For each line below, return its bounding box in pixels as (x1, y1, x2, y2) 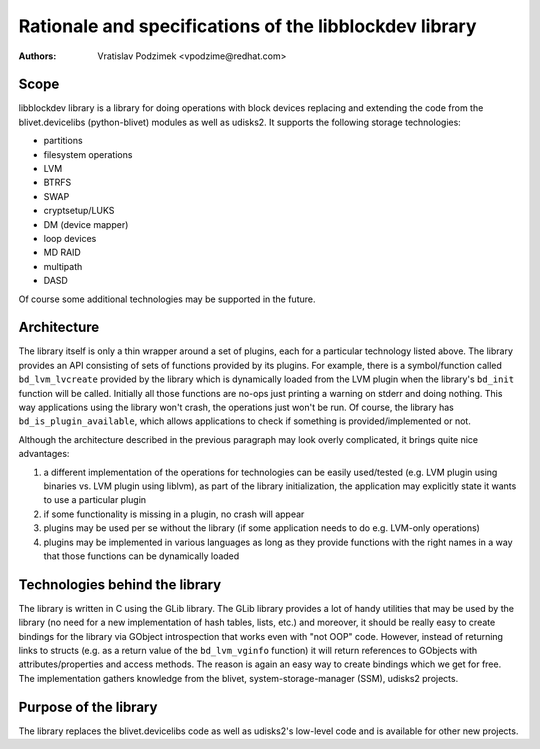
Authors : (18, 50, 57, 62)
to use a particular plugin (43, 494, 147, 506)
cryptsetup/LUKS (43, 205, 115, 217)
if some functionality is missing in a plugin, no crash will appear (43, 508, 305, 520)
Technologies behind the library (18, 576, 222, 593)
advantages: (18, 448, 70, 460)
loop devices (43, 232, 97, 244)
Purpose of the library (18, 698, 158, 715)
